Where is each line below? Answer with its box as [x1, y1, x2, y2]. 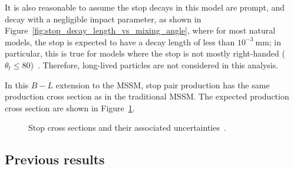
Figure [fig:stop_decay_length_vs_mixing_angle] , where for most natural [5, 24, 276, 37]
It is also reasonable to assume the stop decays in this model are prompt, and [5, 1, 285, 13]
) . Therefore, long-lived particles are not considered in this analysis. [30, 58, 279, 71]
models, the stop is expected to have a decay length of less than [5, 35, 235, 48]
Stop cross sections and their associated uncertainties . [28, 121, 226, 134]
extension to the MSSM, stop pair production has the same [55, 78, 270, 91]
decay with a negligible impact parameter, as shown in [5, 12, 201, 25]
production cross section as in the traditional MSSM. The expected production [5, 90, 289, 102]
